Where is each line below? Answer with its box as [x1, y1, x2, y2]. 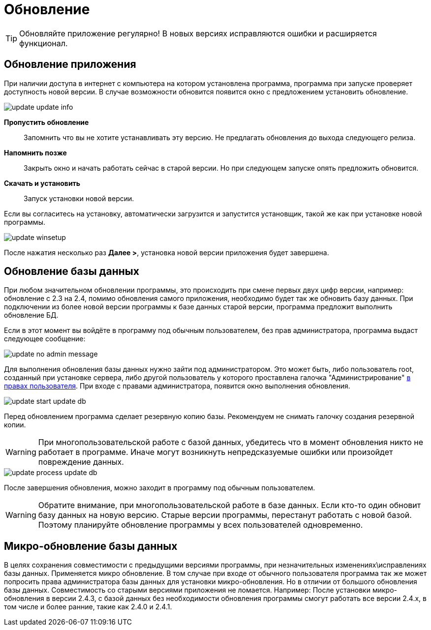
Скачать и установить [4, 179, 81, 187]
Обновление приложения [4, 58, 136, 71]
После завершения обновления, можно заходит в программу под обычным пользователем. [4, 483, 315, 492]
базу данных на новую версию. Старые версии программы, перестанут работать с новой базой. [38, 510, 412, 520]
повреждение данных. [38, 457, 124, 467]
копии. [4, 420, 26, 429]
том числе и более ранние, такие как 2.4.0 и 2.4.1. [4, 602, 172, 611]
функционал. [19, 38, 68, 48]
